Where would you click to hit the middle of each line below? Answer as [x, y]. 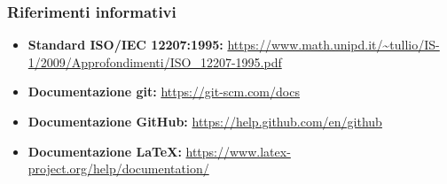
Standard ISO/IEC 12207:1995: [125, 45]
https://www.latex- [238, 151]
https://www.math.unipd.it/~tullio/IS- [333, 45]
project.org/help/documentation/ [118, 169]
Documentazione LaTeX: [105, 151]
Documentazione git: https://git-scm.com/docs [164, 92]
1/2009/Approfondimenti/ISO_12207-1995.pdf [155, 61]
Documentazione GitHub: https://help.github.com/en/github [205, 121]
